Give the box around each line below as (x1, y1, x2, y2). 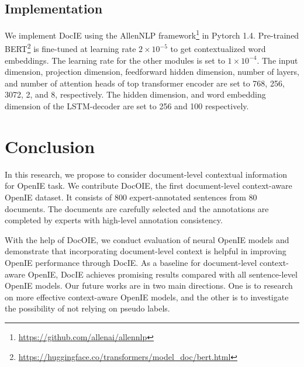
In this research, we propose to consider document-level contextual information (5, 168, 288, 180)
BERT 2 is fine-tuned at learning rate (5, 41, 136, 55)
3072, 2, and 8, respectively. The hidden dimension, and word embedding (5, 88, 266, 101)
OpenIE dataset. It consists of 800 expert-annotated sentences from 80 (5, 191, 257, 203)
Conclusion (5, 134, 95, 158)
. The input (257, 54, 298, 66)
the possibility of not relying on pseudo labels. (5, 302, 170, 314)
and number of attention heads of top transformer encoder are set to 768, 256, (5, 77, 285, 89)
